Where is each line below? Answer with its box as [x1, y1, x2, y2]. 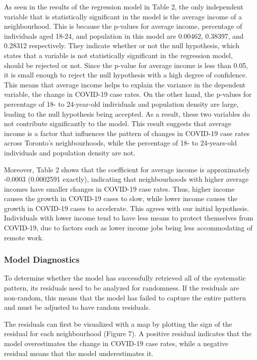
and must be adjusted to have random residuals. [4, 302, 151, 312]
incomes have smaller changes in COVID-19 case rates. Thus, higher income [4, 183, 235, 194]
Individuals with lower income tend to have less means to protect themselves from [4, 213, 254, 223]
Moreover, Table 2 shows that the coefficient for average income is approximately [4, 164, 251, 174]
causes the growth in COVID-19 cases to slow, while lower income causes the [4, 193, 238, 204]
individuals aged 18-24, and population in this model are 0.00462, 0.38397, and [4, 30, 244, 41]
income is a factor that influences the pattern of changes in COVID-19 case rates [4, 128, 250, 138]
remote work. [4, 232, 44, 242]
